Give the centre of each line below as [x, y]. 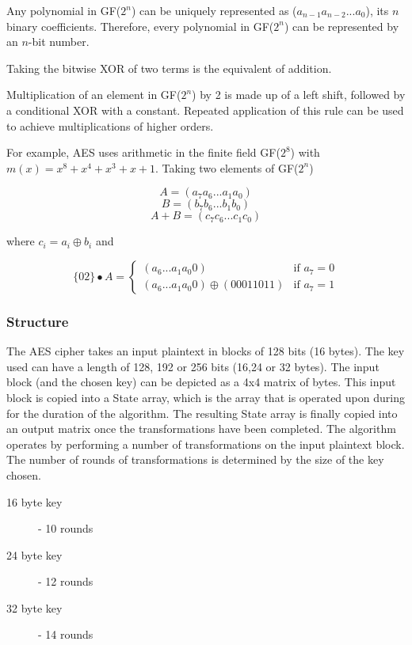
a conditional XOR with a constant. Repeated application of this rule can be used [205, 110]
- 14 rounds [66, 634]
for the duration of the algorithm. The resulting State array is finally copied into [202, 413]
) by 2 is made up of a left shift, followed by [299, 95]
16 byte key [34, 501]
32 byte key [34, 607]
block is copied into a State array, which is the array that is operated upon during [206, 397]
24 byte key [34, 554]
